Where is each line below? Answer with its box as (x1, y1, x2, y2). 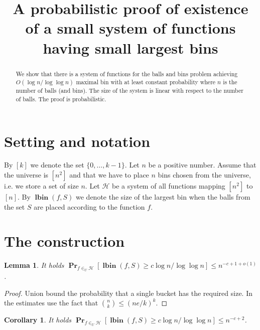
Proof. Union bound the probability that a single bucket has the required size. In (4, 287, 252, 298)
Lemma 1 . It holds (4, 260, 64, 270)
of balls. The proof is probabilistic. (16, 94, 106, 103)
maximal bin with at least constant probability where (76, 78, 216, 86)
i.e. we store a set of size (4, 181, 79, 191)
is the (223, 78, 237, 86)
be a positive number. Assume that (148, 159, 256, 170)
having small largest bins (43, 37, 218, 58)
